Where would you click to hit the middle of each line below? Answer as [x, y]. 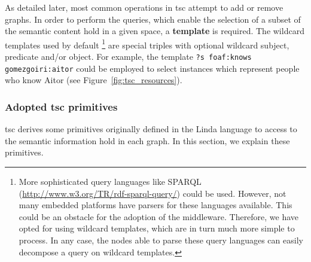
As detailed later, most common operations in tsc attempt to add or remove [144, 7]
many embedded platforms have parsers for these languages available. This [155, 205]
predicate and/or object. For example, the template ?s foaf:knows [128, 57]
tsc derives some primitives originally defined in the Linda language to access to [151, 129]
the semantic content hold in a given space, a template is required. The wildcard [155, 31]
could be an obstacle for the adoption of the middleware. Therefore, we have [159, 216]
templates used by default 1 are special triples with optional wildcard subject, [147, 44]
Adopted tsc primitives [61, 106]
